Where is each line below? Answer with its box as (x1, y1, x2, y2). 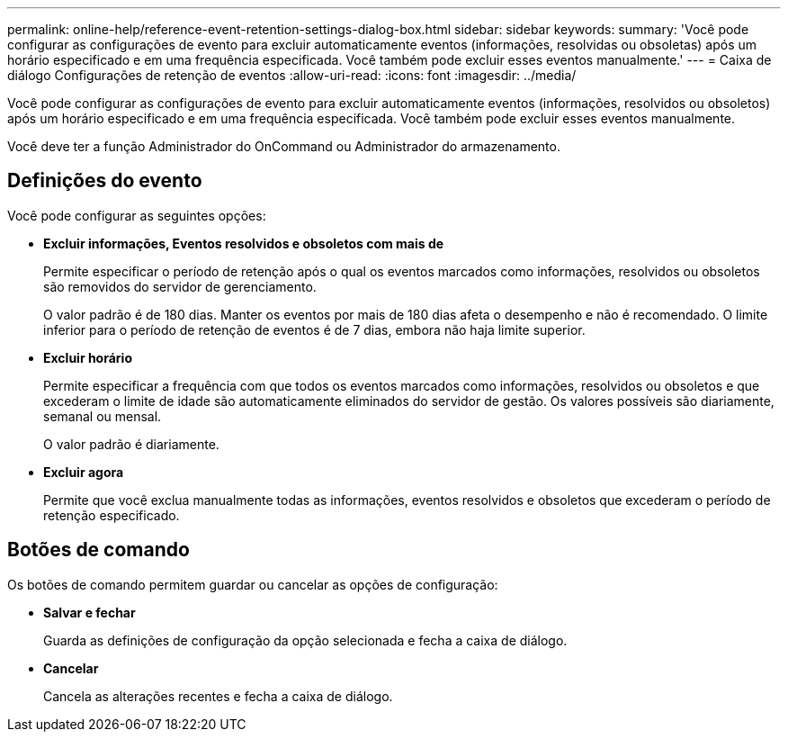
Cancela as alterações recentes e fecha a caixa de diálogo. (43, 688, 393, 704)
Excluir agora (43, 464, 124, 480)
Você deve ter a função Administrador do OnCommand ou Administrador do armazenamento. (7, 139, 560, 154)
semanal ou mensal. (43, 408, 162, 424)
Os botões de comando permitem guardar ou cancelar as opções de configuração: (7, 576, 498, 592)
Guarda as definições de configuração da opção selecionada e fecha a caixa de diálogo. (43, 632, 568, 648)
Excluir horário (43, 349, 132, 365)
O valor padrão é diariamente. (43, 436, 219, 452)
